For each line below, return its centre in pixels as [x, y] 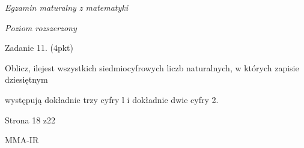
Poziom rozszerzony [41, 27]
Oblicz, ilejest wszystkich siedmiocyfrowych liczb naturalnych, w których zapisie [152, 67]
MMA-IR [22, 140]
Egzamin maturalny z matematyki [67, 7]
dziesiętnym [26, 79]
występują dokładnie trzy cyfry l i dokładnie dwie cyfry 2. [112, 99]
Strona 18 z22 [30, 120]
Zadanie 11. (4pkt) [39, 48]
